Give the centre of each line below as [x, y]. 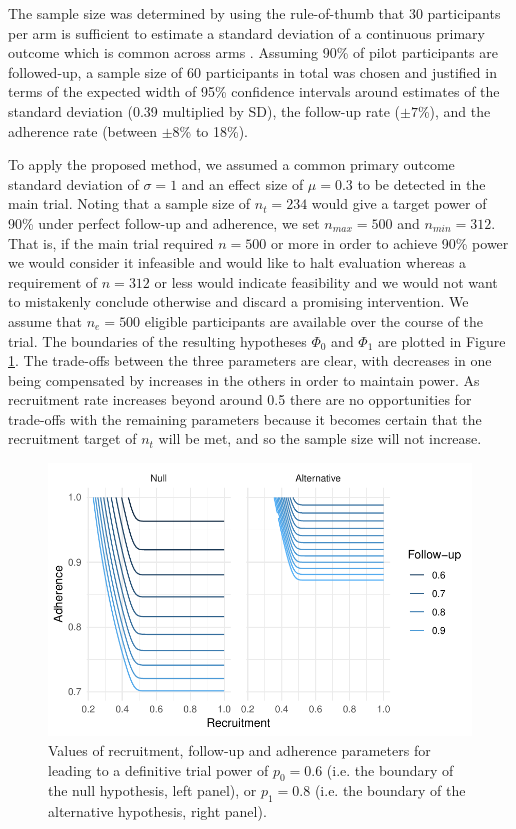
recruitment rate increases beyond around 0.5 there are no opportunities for [240, 399]
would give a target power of [399, 203]
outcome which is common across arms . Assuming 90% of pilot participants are [253, 52]
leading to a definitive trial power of [158, 769]
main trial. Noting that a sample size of [129, 203]
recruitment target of [72, 438]
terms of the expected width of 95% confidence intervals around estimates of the [254, 91]
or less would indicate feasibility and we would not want [326, 281]
